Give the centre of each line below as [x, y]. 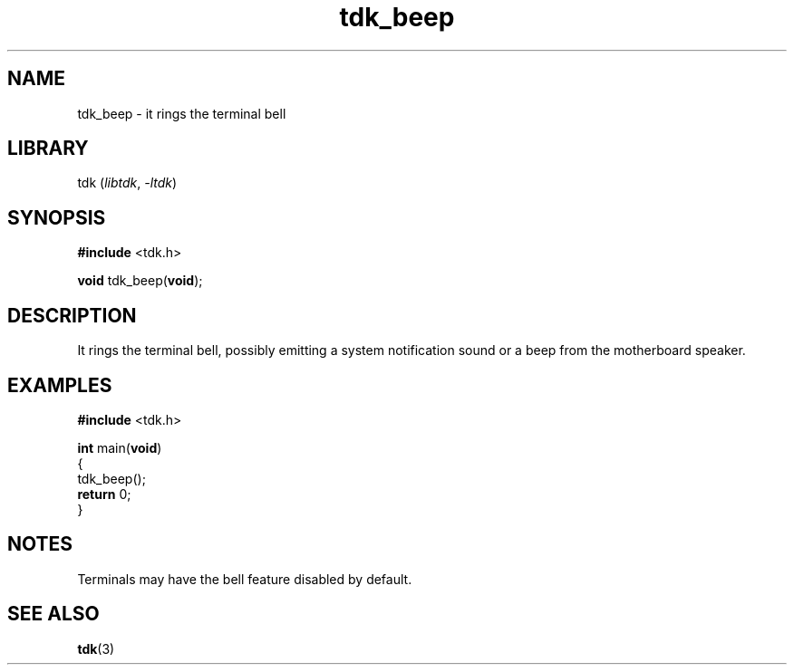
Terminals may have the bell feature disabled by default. [245, 579]
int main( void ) [120, 447]
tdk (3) [96, 648]
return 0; [104, 494]
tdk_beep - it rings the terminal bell [182, 113]
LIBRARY [48, 149]
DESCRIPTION [72, 315]
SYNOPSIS [57, 217]
